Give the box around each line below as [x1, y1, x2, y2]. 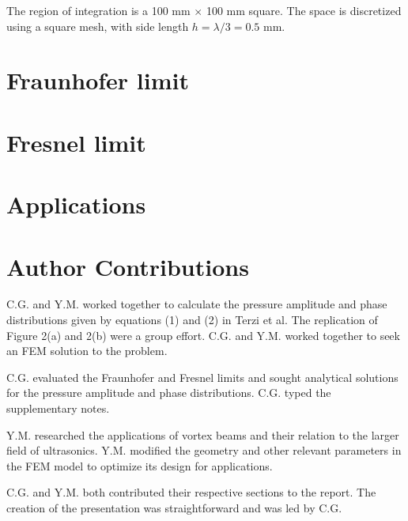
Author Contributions [6, 250, 249, 282]
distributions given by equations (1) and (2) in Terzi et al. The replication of [6, 311, 378, 328]
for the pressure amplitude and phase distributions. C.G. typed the [6, 384, 331, 401]
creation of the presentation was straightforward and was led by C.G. [6, 499, 342, 515]
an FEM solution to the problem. [6, 342, 168, 359]
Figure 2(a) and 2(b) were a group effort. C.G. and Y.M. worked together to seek [6, 327, 400, 343]
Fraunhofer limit [6, 64, 190, 96]
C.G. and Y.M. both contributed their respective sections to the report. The [6, 484, 376, 500]
